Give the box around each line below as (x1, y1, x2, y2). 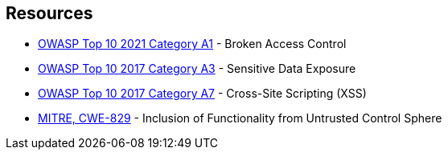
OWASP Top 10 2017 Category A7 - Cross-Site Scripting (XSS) (38, 86, 367, 101)
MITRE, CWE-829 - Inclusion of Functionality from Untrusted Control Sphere (38, 111, 442, 126)
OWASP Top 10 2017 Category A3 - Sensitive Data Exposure (38, 62, 356, 76)
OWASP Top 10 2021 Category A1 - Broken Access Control (38, 37, 347, 51)
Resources (6, 3, 93, 23)
